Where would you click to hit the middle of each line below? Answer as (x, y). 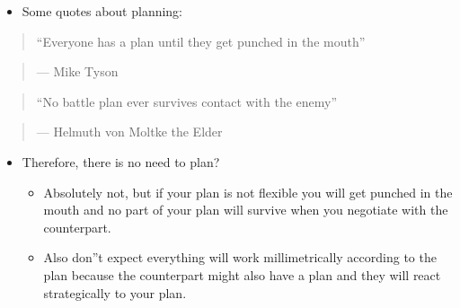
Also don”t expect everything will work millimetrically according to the (240, 257)
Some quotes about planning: (102, 11)
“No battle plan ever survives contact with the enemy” (187, 101)
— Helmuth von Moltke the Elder (129, 132)
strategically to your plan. (115, 292)
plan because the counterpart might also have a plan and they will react (242, 274)
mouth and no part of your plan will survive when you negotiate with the (246, 210)
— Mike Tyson (77, 71)
